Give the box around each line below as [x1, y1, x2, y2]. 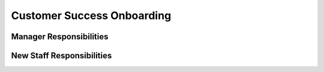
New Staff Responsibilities [11, 51, 112, 61]
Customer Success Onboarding [11, 9, 172, 22]
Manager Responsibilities [11, 32, 109, 42]
